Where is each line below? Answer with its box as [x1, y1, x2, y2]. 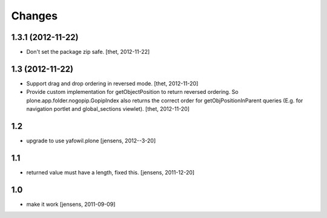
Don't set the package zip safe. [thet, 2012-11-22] [26, 48, 150, 56]
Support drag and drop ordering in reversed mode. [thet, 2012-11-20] [26, 79, 199, 87]
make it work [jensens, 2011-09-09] [26, 200, 116, 208]
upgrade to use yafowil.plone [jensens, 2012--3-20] [26, 137, 156, 145]
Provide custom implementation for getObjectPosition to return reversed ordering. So [26, 88, 239, 96]
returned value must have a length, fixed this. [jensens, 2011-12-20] [26, 168, 195, 176]
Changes [11, 9, 58, 22]
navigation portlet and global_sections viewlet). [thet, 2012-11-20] [26, 105, 190, 113]
